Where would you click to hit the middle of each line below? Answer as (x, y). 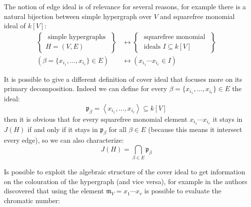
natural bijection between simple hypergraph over (78, 16)
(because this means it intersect (195, 129)
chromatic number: (32, 200)
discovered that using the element (54, 191)
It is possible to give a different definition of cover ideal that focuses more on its (123, 79)
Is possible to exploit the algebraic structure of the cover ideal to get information (125, 172)
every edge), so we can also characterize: (64, 140)
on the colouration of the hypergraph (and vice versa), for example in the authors (126, 181)
